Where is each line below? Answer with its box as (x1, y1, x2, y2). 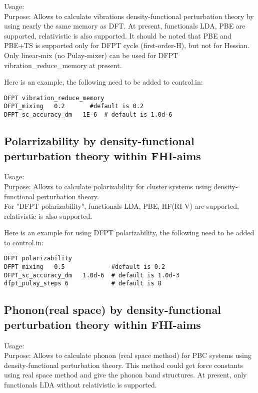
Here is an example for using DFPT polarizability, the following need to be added (4, 227, 254, 238)
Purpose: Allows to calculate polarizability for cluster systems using (4, 181, 211, 191)
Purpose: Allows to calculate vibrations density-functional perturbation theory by (4, 11, 254, 21)
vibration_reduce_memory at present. (4, 60, 122, 70)
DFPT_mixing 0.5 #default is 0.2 (4, 263, 165, 271)
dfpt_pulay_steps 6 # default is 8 (4, 280, 161, 287)
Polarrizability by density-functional (4, 133, 194, 149)
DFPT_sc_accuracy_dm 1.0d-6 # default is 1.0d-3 (4, 271, 179, 279)
